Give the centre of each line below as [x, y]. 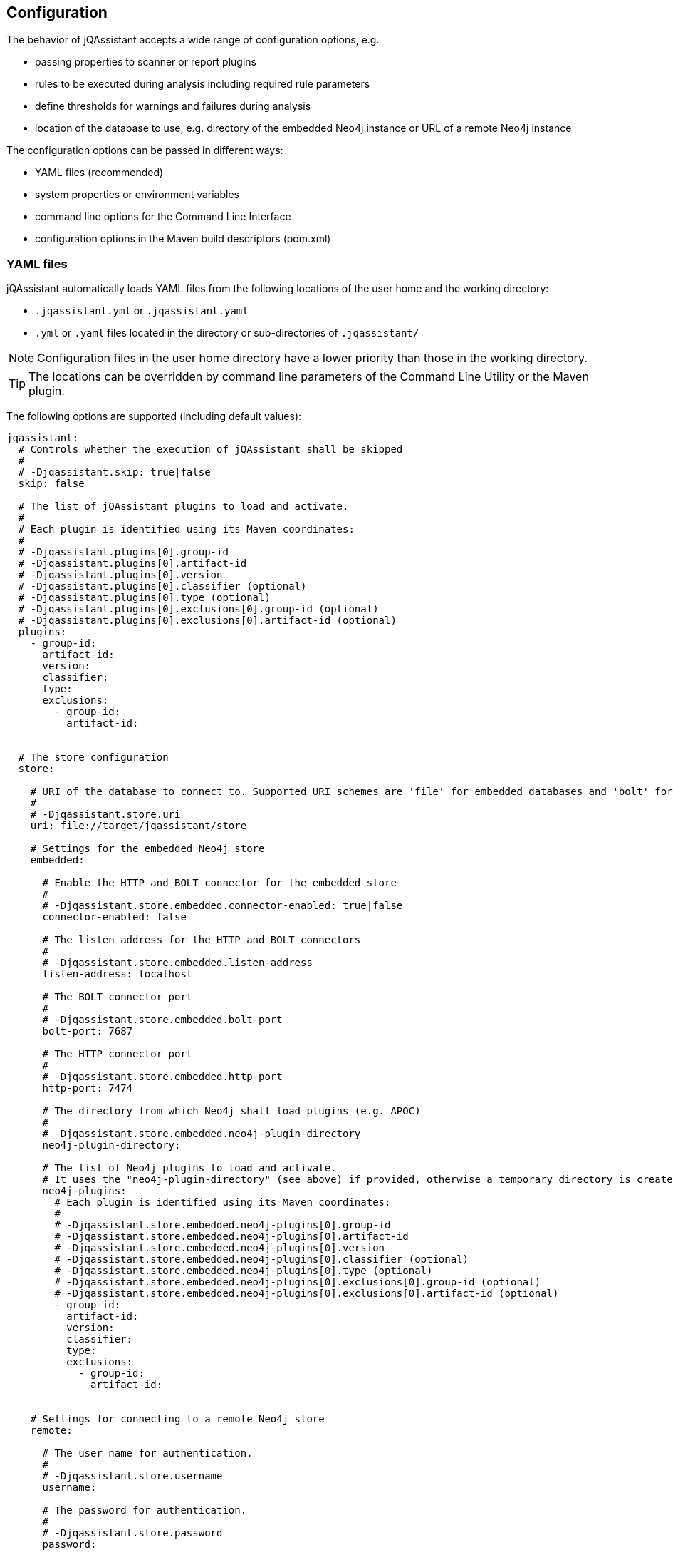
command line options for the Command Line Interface [163, 217]
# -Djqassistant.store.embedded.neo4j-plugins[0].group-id [223, 1225]
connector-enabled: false [114, 917]
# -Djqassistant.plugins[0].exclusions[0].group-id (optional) [198, 609]
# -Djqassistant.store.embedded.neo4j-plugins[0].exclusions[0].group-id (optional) [298, 1282]
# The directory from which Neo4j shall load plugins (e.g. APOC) [231, 1111]
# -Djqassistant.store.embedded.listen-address [177, 963]
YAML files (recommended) [99, 173]
